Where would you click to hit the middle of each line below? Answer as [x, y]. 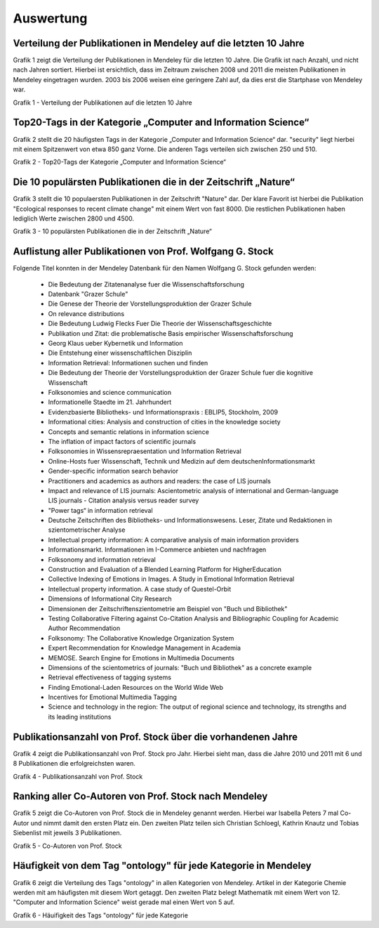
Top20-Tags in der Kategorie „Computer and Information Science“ [161, 123]
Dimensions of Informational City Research [110, 599]
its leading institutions [80, 717]
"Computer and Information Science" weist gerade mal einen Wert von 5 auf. [124, 902]
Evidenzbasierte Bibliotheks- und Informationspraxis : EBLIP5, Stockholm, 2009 [163, 412]
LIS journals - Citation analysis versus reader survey [124, 501]
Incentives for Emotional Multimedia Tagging [112, 697]
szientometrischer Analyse [87, 530]
